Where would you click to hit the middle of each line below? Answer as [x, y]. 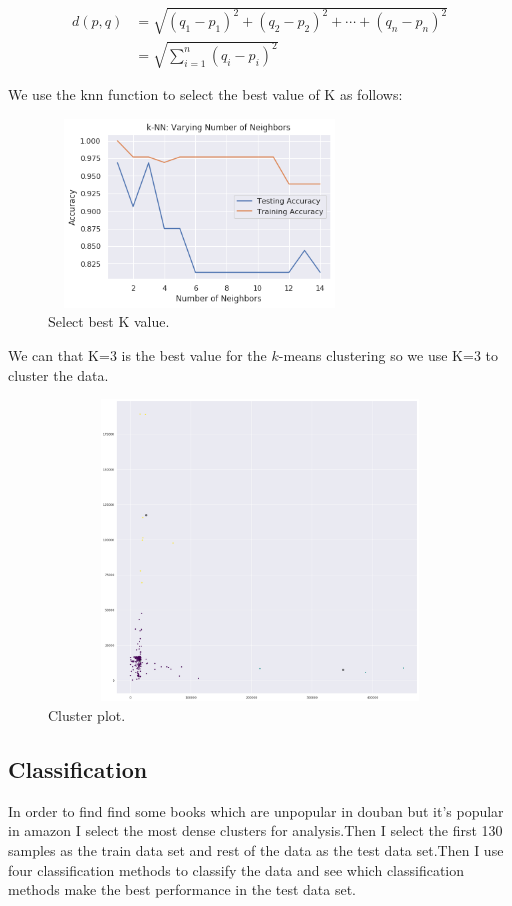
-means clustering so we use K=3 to [388, 354]
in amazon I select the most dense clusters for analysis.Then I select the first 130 [255, 830]
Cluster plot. [87, 715]
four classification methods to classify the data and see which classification [236, 869]
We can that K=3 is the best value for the [137, 354]
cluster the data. [58, 374]
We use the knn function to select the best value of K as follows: [205, 94]
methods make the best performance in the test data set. [182, 889]
